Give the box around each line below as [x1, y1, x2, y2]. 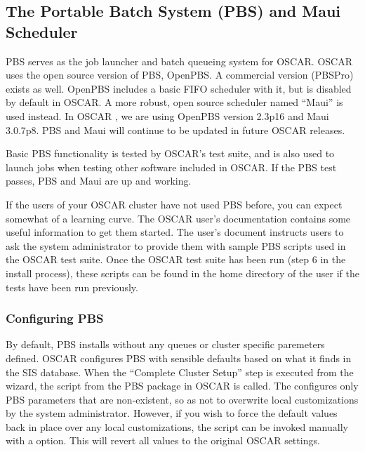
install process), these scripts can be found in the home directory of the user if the [6, 265, 359, 280]
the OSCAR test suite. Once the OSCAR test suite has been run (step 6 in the [6, 252, 346, 267]
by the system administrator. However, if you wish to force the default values [6, 406, 338, 420]
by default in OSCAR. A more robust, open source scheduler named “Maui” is [6, 95, 343, 109]
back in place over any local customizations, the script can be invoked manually [6, 419, 348, 434]
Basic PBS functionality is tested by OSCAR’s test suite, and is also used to [6, 146, 335, 161]
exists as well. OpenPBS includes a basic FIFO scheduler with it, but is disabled [6, 81, 352, 95]
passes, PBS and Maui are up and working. [6, 173, 192, 188]
